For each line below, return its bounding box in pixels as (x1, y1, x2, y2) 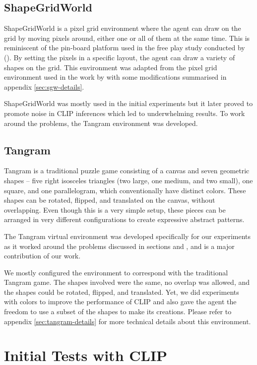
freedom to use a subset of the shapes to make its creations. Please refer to (4, 306, 232, 317)
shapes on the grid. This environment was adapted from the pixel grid (4, 62, 217, 72)
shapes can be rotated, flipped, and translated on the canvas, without (4, 195, 215, 205)
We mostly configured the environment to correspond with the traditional (4, 267, 228, 277)
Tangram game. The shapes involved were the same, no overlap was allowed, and (4, 277, 250, 287)
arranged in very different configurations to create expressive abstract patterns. (4, 214, 245, 225)
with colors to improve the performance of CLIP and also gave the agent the (4, 296, 237, 307)
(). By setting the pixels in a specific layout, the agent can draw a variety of (4, 52, 235, 62)
